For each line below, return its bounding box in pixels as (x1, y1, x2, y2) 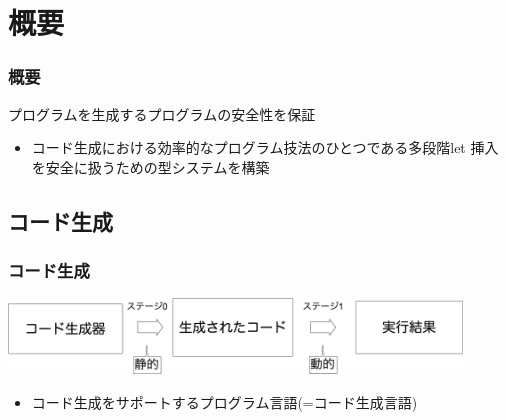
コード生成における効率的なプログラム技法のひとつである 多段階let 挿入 (31, 137, 499, 158)
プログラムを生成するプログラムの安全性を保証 (8, 103, 316, 124)
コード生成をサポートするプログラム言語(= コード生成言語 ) (31, 391, 418, 412)
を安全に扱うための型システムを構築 (31, 156, 270, 177)
